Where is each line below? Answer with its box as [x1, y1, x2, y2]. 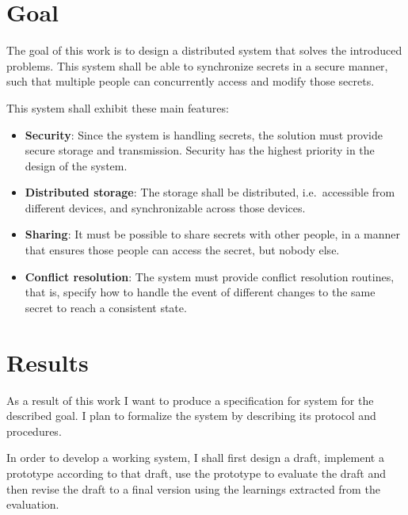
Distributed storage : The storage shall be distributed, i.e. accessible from [25, 184, 395, 200]
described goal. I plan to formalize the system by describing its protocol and [6, 407, 376, 424]
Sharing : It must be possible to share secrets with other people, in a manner [25, 226, 401, 242]
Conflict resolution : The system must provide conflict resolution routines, [25, 268, 395, 284]
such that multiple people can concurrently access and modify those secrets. [6, 73, 375, 90]
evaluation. [6, 496, 59, 513]
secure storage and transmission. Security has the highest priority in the [25, 142, 375, 158]
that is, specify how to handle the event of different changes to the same [25, 284, 376, 300]
